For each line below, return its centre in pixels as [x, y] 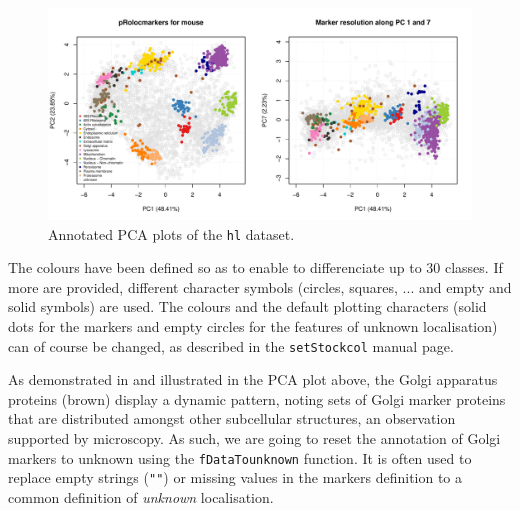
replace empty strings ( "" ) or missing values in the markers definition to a [235, 477]
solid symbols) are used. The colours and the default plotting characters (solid [247, 306]
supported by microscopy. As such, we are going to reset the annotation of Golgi [254, 438]
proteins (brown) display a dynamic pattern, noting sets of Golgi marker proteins [257, 398]
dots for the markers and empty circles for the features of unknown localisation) [253, 326]
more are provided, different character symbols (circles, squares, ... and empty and [260, 286]
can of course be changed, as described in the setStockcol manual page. [231, 345]
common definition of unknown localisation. [141, 496]
